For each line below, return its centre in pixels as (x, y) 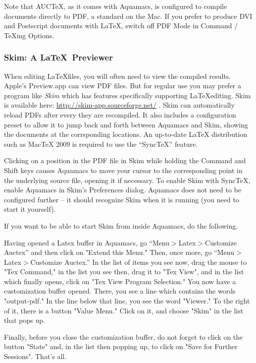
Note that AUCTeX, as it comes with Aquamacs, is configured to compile (116, 6)
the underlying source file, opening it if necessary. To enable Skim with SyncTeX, (127, 180)
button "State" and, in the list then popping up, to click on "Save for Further (121, 346)
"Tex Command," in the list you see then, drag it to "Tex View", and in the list (124, 272)
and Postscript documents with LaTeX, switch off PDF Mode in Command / (121, 26)
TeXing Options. (29, 35)
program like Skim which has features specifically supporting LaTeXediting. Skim (128, 95)
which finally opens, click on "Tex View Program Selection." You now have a (120, 281)
